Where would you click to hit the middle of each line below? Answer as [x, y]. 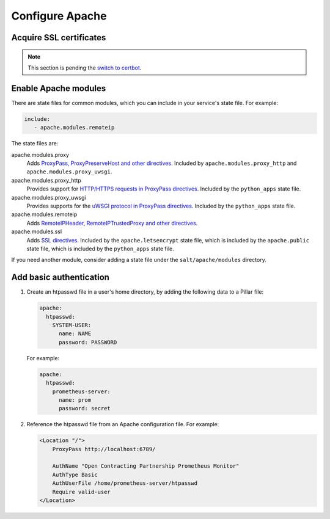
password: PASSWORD [88, 342]
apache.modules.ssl [37, 231]
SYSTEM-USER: [72, 325]
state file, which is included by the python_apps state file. [100, 249]
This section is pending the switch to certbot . [85, 68]
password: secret [85, 408]
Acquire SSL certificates [59, 38]
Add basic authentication [61, 278]
